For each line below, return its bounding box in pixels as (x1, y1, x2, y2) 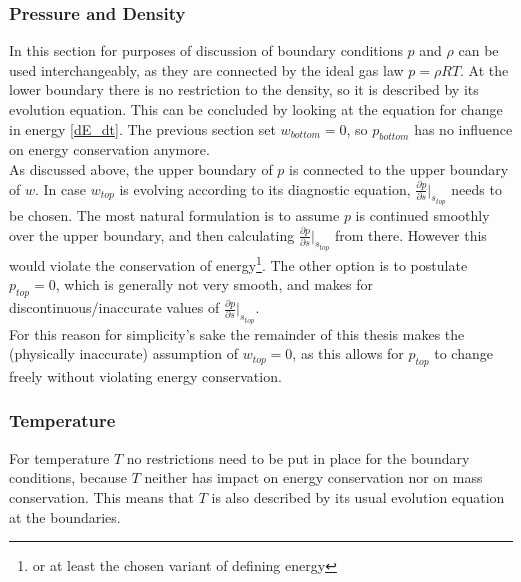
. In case (34, 178, 86, 199)
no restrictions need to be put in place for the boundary (126, 447, 470, 468)
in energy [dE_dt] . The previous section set (9, 118, 276, 139)
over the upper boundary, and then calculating (9, 224, 295, 245)
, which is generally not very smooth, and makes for (55, 274, 374, 295)
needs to (451, 178, 502, 199)
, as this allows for (292, 343, 404, 364)
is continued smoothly (355, 205, 490, 226)
